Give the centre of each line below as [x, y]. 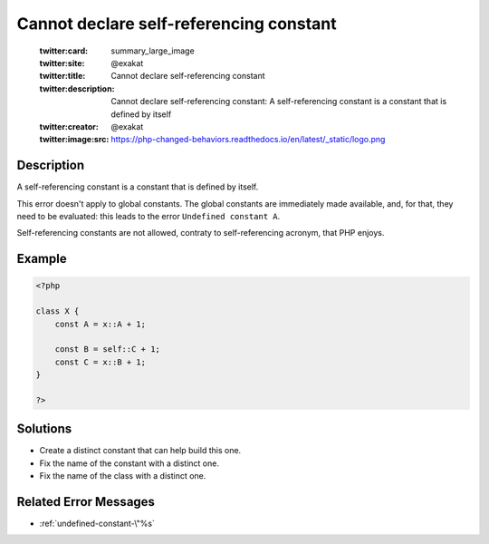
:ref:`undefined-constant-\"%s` [97, 524]
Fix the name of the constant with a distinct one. [129, 463]
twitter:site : [62, 63]
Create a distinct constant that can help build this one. [140, 451]
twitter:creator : [69, 126]
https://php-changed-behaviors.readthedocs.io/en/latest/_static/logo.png [248, 140]
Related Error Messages [86, 502]
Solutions [44, 429]
